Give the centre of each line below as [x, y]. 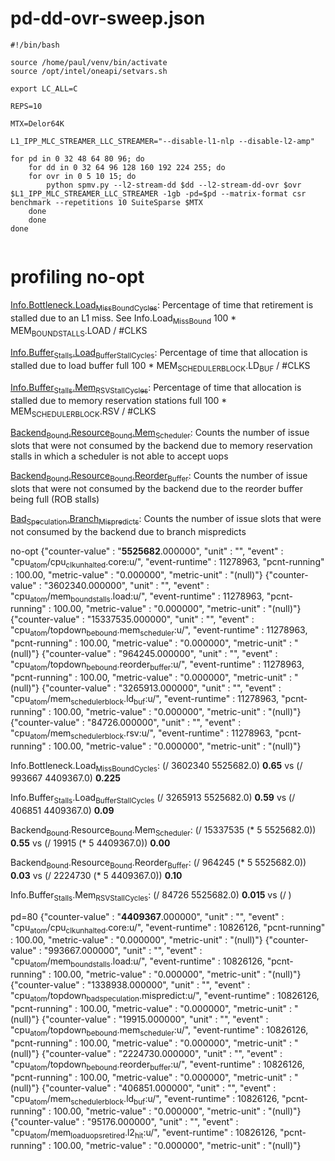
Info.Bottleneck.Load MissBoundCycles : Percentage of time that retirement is [162, 305]
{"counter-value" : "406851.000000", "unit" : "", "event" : [159, 1088]
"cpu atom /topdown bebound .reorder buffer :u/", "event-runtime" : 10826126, [157, 1065]
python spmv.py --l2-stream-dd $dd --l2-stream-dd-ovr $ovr [174, 185]
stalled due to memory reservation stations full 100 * [119, 400]
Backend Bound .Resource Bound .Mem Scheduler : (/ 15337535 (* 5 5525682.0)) [163, 831]
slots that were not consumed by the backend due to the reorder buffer [157, 489]
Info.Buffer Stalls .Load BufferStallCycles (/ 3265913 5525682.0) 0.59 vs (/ [153, 799]
